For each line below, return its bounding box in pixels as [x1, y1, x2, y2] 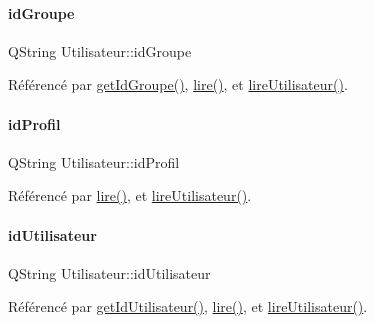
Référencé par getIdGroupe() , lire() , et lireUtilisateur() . [8, 74, 348, 95]
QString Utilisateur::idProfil [8, 151, 180, 172]
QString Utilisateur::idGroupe [8, 40, 192, 61]
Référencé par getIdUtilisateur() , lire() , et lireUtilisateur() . [8, 296, 368, 317]
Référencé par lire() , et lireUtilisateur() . [8, 185, 252, 206]
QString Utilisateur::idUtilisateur [8, 262, 211, 283]
